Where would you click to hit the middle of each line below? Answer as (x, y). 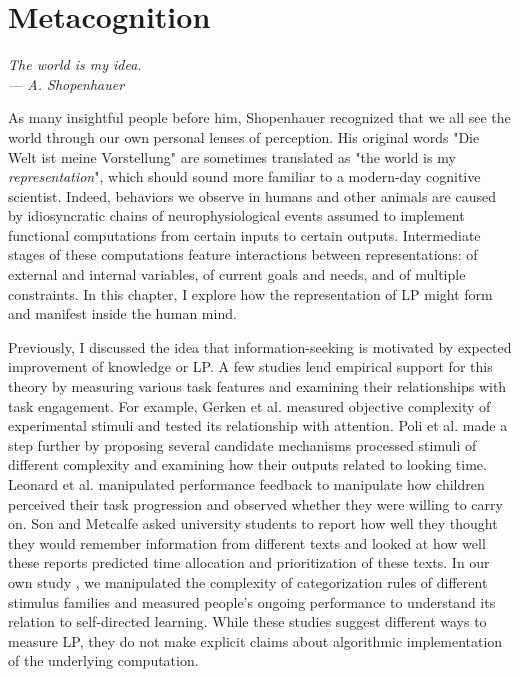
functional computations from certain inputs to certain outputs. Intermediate (244, 234)
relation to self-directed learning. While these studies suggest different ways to (247, 621)
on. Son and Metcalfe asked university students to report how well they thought (253, 523)
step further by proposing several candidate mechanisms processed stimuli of (242, 444)
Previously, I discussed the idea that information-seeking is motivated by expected (260, 346)
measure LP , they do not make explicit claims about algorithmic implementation (255, 640)
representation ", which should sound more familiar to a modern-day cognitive (244, 176)
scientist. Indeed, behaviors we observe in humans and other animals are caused (252, 195)
